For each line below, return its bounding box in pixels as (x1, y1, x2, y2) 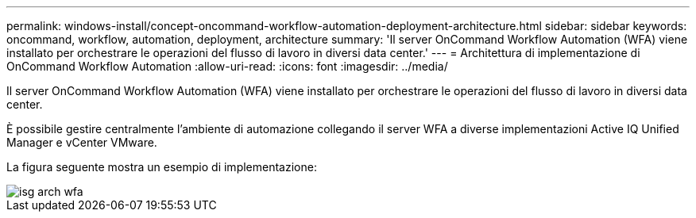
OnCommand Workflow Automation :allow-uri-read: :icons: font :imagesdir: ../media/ (6, 59, 448, 73)
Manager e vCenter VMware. (6, 136, 157, 149)
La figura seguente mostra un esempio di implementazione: (6, 160, 317, 174)
